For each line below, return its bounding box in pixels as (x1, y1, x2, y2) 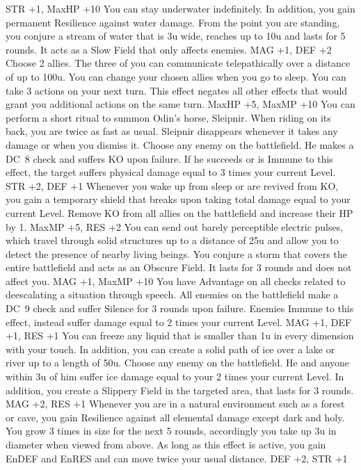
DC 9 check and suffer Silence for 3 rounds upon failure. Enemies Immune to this (6, 301, 354, 316)
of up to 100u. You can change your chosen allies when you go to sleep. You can (6, 69, 346, 83)
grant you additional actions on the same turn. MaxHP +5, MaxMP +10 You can (6, 97, 355, 111)
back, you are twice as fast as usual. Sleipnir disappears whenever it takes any (6, 124, 338, 138)
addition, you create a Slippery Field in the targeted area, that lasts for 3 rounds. (6, 382, 354, 397)
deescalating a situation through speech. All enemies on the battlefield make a (6, 287, 339, 302)
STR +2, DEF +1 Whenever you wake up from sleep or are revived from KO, (6, 178, 339, 193)
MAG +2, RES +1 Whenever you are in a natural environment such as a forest (6, 396, 345, 411)
